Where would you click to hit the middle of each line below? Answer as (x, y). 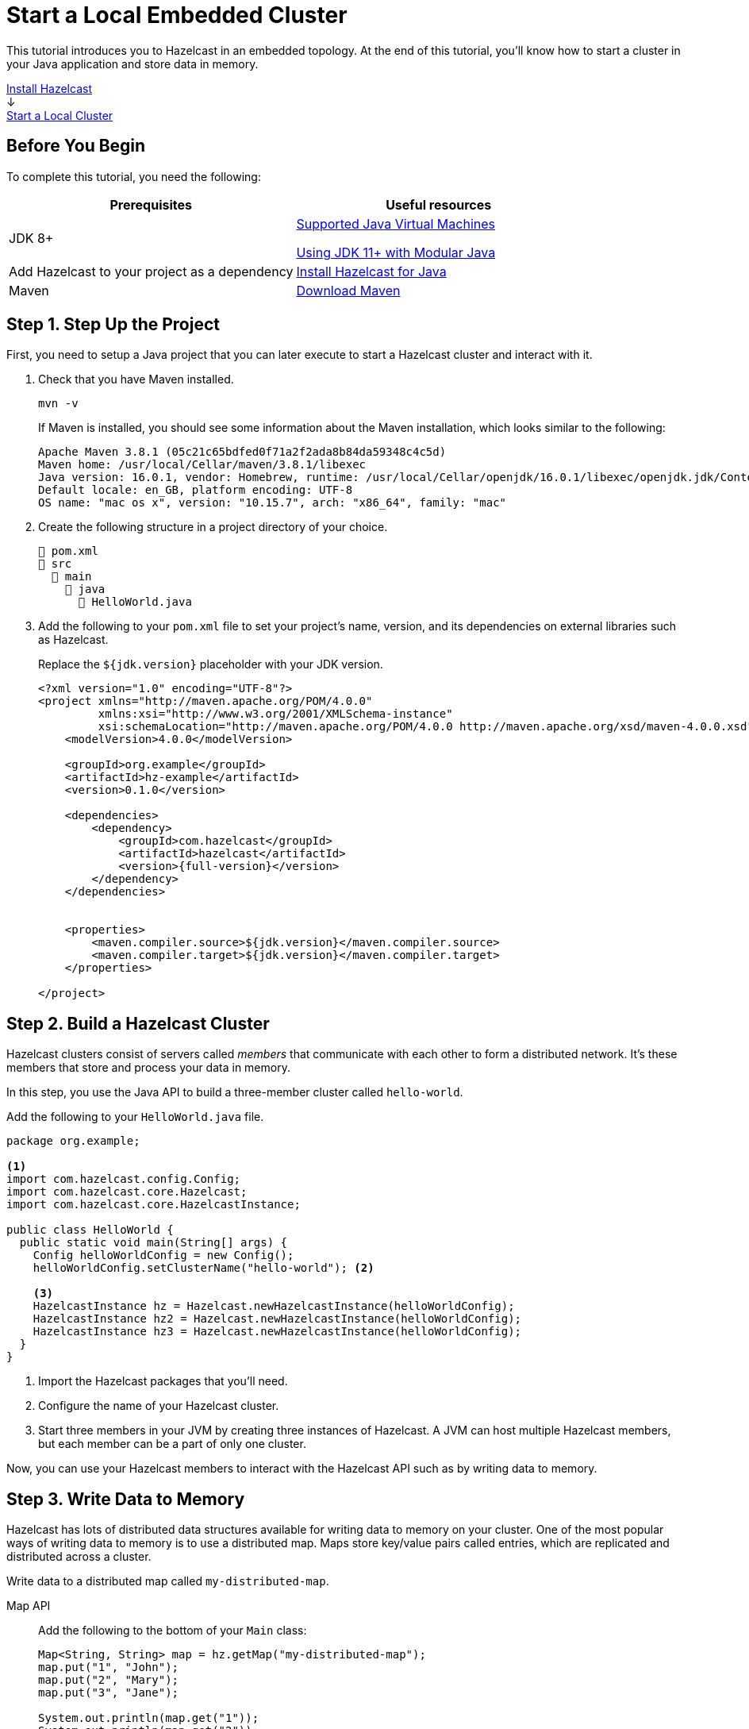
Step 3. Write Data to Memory (126, 1499)
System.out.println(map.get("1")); (149, 1718)
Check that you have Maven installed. (136, 379)
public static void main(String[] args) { (154, 1243)
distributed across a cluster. (79, 1557)
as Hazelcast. (73, 640)
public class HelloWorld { (90, 1230)
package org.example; (73, 1141)
